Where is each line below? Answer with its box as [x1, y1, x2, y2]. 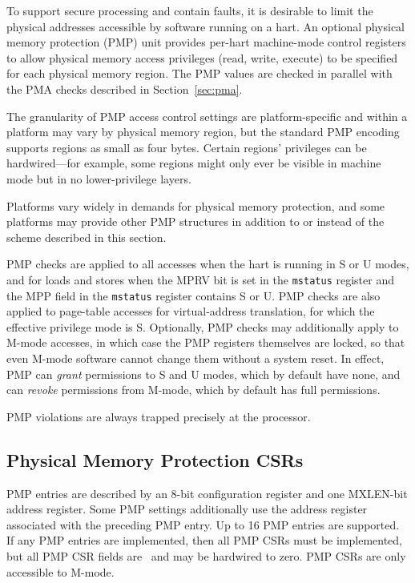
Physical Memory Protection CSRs [6, 447, 304, 472]
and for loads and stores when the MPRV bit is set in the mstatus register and [6, 271, 394, 287]
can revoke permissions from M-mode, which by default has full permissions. [6, 381, 381, 398]
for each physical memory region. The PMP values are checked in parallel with [6, 65, 393, 82]
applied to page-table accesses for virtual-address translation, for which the [6, 303, 375, 320]
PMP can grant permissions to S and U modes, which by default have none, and [6, 365, 401, 382]
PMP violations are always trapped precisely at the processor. [6, 408, 311, 424]
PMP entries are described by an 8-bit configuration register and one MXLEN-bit [6, 484, 408, 501]
